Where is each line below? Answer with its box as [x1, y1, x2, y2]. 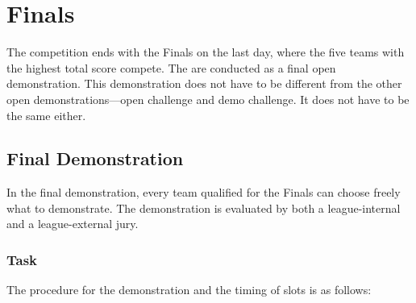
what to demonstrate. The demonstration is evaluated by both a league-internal [6, 199, 401, 216]
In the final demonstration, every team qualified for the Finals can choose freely [6, 184, 401, 201]
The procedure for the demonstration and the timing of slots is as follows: [6, 281, 372, 298]
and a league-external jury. [6, 215, 139, 232]
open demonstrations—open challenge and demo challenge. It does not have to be [6, 90, 410, 107]
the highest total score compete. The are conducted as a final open [6, 59, 336, 76]
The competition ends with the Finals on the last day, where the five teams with [6, 44, 405, 60]
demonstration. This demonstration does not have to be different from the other [6, 75, 402, 92]
